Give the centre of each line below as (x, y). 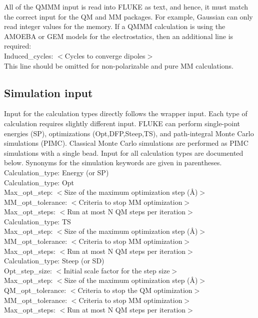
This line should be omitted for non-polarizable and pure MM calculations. (119, 65)
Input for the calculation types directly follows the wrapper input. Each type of (126, 113)
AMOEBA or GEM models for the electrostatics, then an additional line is (119, 36)
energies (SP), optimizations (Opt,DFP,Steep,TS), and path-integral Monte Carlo (129, 133)
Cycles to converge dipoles (105, 55)
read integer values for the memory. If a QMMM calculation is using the (115, 26)
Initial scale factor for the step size (117, 270)
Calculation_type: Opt (39, 182)
